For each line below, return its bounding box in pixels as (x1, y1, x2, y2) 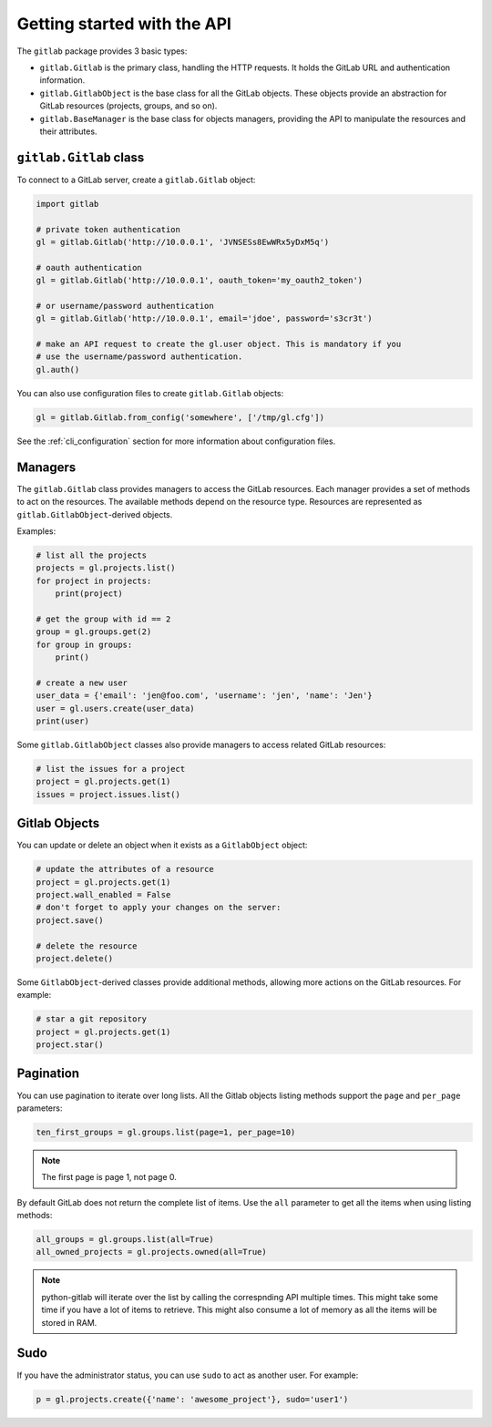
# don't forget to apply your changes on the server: (36, 902, 282, 913)
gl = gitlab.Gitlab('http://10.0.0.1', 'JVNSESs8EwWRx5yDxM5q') (36, 237, 330, 247)
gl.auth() (36, 364, 80, 375)
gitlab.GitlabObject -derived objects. (16, 508, 173, 519)
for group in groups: (36, 639, 133, 650)
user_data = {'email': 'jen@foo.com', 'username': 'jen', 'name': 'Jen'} (36, 691, 373, 701)
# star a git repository (36, 1014, 148, 1024)
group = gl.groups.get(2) (36, 627, 152, 637)
